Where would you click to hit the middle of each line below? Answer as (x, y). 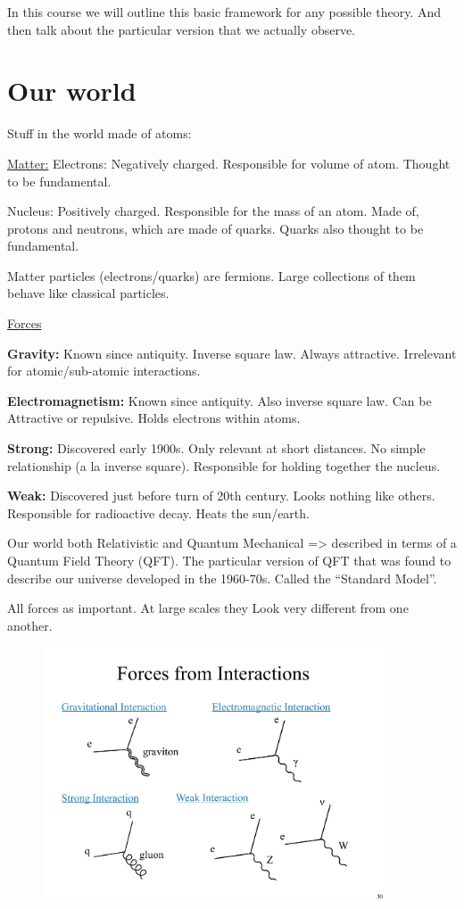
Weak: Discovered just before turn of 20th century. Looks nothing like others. (221, 496)
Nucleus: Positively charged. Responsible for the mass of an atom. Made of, (213, 211)
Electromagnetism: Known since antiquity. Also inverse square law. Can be (220, 400)
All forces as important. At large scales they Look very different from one (208, 608)
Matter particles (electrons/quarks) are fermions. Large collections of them (211, 275)
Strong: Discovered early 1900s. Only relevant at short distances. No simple (216, 448)
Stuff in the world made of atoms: (99, 133)
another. (30, 625)
